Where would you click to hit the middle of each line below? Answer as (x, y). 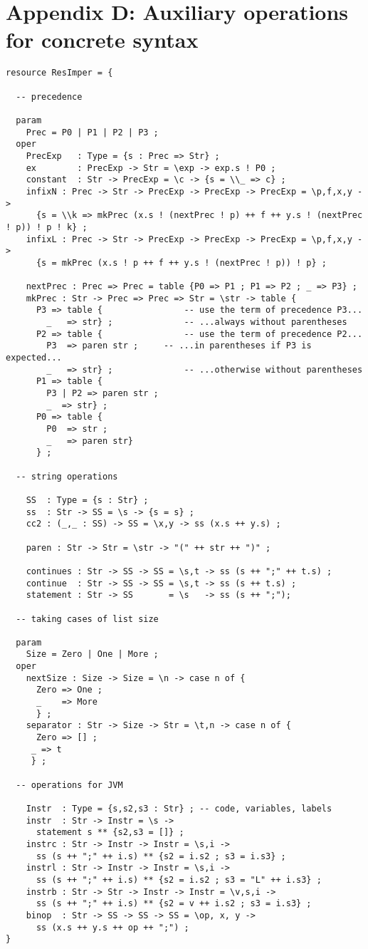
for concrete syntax (102, 40)
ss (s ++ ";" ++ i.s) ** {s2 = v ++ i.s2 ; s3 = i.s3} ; (174, 904)
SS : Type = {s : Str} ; (87, 500)
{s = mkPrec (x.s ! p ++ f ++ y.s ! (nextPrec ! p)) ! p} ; (182, 263)
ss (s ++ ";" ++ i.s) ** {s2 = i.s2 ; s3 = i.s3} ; (161, 856)
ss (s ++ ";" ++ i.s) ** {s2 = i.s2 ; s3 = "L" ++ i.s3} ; (179, 880)
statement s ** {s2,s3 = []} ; (110, 833)
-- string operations (67, 476)
